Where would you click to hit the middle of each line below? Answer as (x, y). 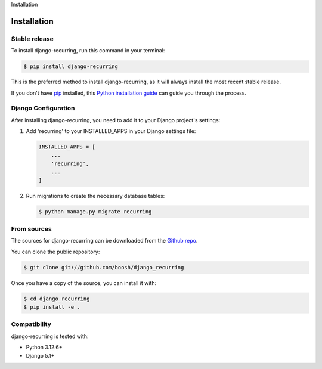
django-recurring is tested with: (50, 336)
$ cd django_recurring (57, 299)
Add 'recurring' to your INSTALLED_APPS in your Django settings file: (111, 131)
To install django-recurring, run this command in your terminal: (88, 51)
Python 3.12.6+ (44, 347)
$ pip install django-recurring (71, 66)
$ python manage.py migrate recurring (95, 211)
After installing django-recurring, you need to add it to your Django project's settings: (116, 120)
